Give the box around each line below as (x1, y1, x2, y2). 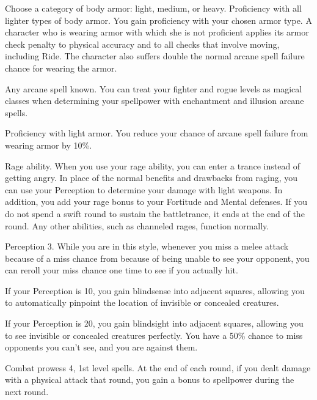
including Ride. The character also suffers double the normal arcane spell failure (5, 50, 305, 62)
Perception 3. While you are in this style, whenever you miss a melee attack (5, 240, 289, 253)
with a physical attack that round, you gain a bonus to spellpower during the (5, 373, 294, 386)
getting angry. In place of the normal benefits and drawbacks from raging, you (5, 171, 298, 184)
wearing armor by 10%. (5, 138, 92, 151)
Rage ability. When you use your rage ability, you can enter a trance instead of (5, 159, 301, 172)
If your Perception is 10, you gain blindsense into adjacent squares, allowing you (5, 284, 305, 297)
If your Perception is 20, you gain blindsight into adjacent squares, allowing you (5, 317, 304, 330)
